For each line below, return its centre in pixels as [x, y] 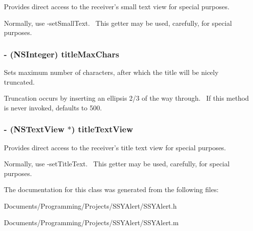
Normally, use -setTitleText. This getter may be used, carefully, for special [117, 164]
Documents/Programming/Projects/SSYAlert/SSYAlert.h [90, 205]
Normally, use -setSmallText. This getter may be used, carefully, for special [118, 23]
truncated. [19, 81]
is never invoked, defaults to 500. [53, 107]
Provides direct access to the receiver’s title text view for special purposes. [115, 147]
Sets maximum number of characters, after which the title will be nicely [111, 72]
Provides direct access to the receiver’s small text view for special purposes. [117, 6]
